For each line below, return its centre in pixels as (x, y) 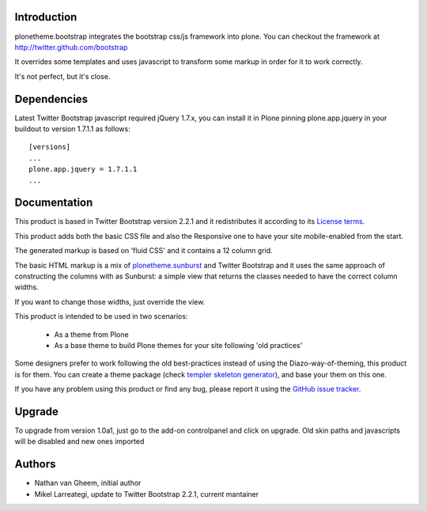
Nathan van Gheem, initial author (88, 483)
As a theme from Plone (92, 334)
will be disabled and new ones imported (79, 441)
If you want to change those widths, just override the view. (110, 301)
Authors (35, 464)
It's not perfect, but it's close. (62, 76)
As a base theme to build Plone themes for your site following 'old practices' (178, 345)
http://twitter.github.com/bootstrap (71, 47)
